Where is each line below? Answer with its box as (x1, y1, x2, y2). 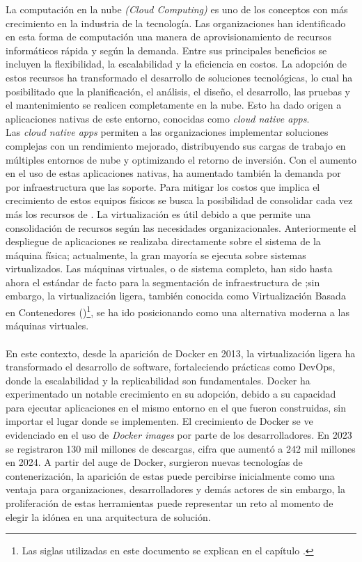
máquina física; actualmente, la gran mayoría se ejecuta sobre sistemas (6, 247, 306, 262)
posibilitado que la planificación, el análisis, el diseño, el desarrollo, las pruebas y (6, 84, 350, 98)
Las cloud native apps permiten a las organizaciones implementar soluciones (6, 125, 329, 139)
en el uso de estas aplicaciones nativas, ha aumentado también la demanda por (6, 166, 341, 180)
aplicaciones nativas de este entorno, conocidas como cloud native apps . (6, 111, 310, 125)
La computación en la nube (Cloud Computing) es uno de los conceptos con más (6, 2, 348, 16)
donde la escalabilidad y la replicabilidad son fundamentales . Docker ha (6, 373, 310, 387)
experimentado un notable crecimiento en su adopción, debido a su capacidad (6, 387, 336, 401)
